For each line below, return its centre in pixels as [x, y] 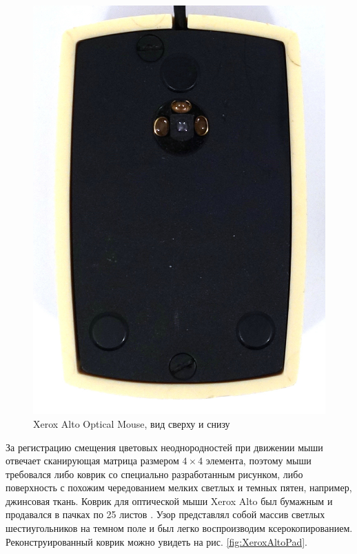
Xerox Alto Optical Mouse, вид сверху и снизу [132, 423]
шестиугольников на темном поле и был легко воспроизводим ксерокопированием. [179, 528]
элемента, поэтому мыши [258, 461]
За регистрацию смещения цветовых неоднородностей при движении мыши [164, 447]
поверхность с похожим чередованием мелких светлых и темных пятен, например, [179, 487]
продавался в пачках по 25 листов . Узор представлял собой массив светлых [165, 514]
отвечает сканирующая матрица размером [92, 461]
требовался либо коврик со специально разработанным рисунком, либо [154, 474]
